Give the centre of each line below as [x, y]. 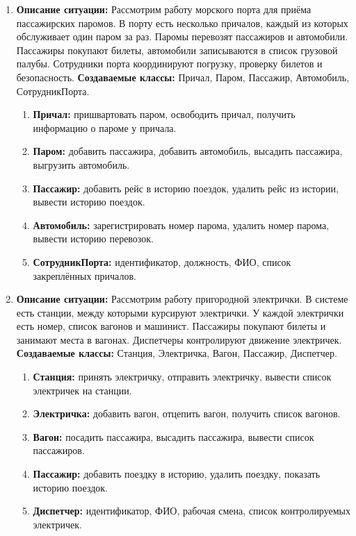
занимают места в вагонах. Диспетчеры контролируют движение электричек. [179, 339]
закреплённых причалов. [84, 275]
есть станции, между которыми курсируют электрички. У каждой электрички [180, 312]
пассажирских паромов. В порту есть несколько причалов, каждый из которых [182, 23]
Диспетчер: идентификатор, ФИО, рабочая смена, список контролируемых [192, 511]
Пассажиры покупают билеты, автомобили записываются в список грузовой [177, 50]
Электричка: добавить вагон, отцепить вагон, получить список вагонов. [187, 413]
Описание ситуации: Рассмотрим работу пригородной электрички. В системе [182, 299]
